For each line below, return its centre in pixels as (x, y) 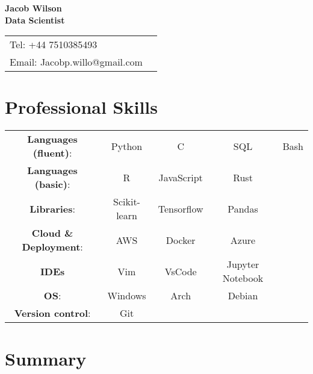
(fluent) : (52, 153)
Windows (127, 296)
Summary (46, 358)
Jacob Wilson (33, 8)
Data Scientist (35, 20)
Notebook (243, 278)
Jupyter (243, 264)
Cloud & (52, 233)
